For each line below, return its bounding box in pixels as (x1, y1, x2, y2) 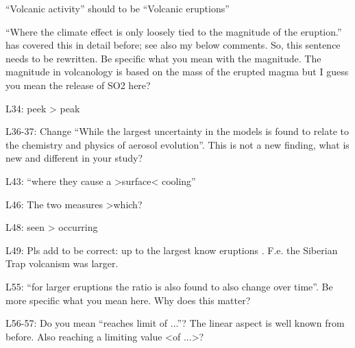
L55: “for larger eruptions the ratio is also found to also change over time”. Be (5, 279, 333, 293)
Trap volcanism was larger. (5, 256, 119, 271)
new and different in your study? (5, 151, 143, 165)
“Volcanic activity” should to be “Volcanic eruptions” (5, 1, 230, 15)
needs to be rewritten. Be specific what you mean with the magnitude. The (5, 51, 321, 65)
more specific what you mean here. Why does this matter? (5, 293, 251, 307)
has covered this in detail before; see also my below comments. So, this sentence (5, 38, 341, 52)
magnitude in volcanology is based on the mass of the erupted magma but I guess (5, 64, 349, 79)
